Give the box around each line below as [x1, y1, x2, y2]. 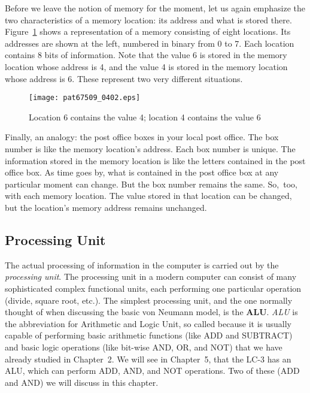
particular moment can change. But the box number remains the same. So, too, [5, 177, 297, 190]
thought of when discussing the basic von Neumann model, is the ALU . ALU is [5, 306, 298, 318]
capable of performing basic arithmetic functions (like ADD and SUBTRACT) [5, 329, 293, 341]
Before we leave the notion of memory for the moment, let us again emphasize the [5, 2, 306, 14]
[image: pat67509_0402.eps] [29, 93, 141, 102]
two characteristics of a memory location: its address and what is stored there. [5, 13, 292, 26]
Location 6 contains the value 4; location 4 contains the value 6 [29, 110, 261, 123]
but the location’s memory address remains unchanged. [5, 201, 207, 213]
